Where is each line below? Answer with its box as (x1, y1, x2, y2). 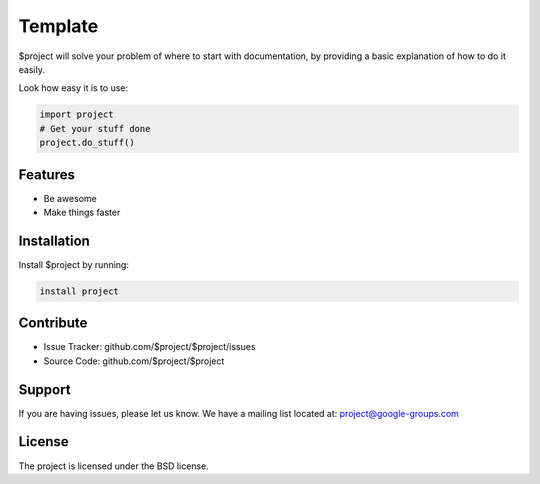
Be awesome (43, 192, 97, 204)
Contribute (18, 315, 88, 332)
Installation (18, 232, 90, 249)
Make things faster (43, 206, 121, 218)
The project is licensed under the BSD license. (18, 460, 209, 472)
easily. (18, 63, 45, 75)
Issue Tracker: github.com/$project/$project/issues (43, 341, 256, 353)
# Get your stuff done (39, 123, 151, 134)
